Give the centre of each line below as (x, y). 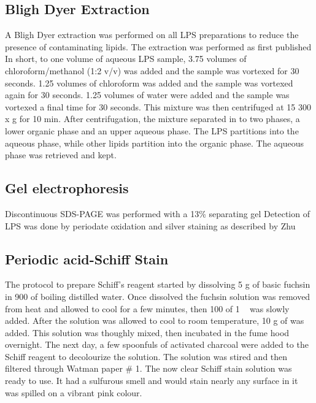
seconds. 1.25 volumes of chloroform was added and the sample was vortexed (149, 83)
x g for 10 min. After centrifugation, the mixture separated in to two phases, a (152, 119)
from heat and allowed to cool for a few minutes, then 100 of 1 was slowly (147, 308)
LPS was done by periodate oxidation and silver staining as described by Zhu (150, 225)
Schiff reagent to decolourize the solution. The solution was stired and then (146, 356)
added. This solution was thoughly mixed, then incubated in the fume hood (147, 332)
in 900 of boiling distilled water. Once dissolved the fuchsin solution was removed (158, 296)
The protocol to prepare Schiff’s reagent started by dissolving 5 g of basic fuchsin (158, 284)
